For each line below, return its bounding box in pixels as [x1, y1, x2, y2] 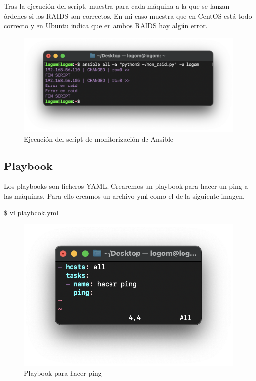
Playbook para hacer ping [24, 368, 102, 378]
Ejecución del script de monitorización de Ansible [24, 133, 173, 144]
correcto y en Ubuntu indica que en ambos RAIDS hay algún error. [4, 20, 208, 31]
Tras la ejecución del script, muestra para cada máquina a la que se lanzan [4, 1, 230, 11]
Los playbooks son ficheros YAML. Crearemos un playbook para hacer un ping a [4, 181, 248, 191]
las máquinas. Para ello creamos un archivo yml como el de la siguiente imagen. [4, 191, 245, 201]
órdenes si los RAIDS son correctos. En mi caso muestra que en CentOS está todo [4, 10, 252, 21]
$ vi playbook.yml [4, 207, 59, 217]
